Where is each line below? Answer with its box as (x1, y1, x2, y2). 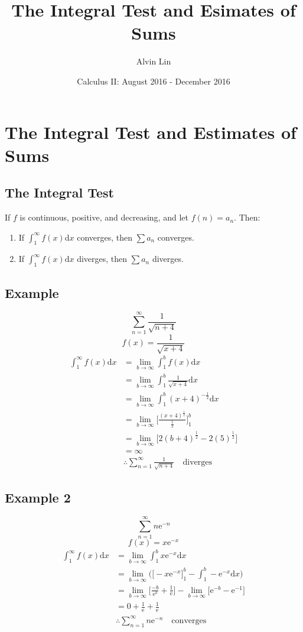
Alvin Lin (136, 55, 171, 67)
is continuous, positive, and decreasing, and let (19, 211, 188, 223)
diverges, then (77, 252, 128, 265)
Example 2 (5, 488, 71, 506)
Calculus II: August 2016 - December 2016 (77, 74, 230, 87)
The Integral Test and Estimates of (5, 119, 297, 144)
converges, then (77, 231, 133, 243)
